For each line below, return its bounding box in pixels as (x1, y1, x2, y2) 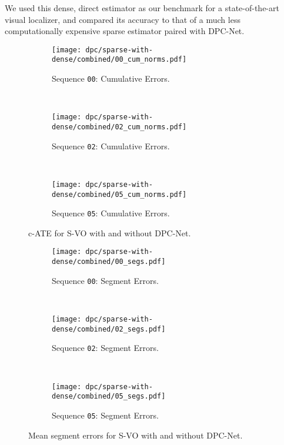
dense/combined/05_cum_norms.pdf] (52, 190, 187, 199)
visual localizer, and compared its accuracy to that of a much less (5, 13, 240, 25)
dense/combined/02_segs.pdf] (52, 324, 166, 333)
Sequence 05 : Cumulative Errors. (52, 207, 170, 219)
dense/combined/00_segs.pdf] (52, 257, 166, 266)
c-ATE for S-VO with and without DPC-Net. (28, 226, 191, 239)
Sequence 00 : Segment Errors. (52, 274, 159, 286)
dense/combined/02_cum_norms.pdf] (52, 123, 187, 131)
